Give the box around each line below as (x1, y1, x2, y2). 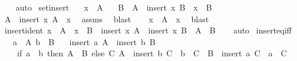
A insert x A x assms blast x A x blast (4, 12, 209, 25)
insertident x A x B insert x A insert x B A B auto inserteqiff (4, 24, 292, 36)
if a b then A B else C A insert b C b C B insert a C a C (16, 47, 287, 59)
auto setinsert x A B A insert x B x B (15, 1, 212, 13)
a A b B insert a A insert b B (12, 35, 156, 48)
